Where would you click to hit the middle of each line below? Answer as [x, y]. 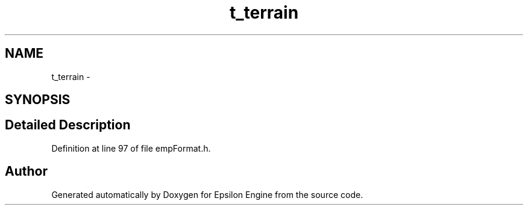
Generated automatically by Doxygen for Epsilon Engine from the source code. [207, 194]
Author [26, 171]
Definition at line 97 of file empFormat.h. [131, 148]
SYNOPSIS [38, 100]
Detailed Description [68, 125]
